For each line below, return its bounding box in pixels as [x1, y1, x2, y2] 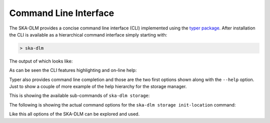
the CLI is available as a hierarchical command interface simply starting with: [9, 31, 167, 37]
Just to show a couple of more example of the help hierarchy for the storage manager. [9, 83, 187, 89]
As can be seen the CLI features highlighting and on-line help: [9, 67, 137, 73]
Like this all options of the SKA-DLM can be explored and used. [9, 111, 140, 117]
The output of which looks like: [9, 58, 73, 64]
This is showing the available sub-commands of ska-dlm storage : [9, 92, 150, 98]
